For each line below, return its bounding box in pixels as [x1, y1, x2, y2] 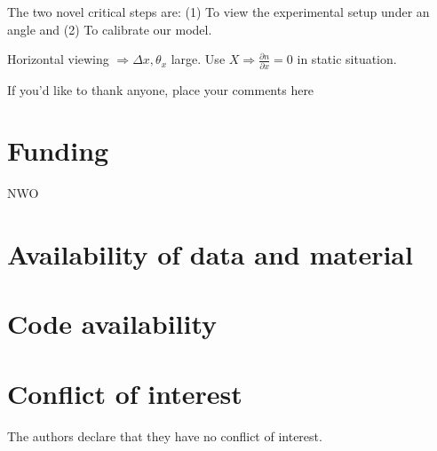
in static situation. [297, 50, 397, 68]
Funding [7, 132, 109, 169]
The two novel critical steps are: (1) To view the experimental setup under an [7, 3, 430, 20]
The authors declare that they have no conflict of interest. [7, 426, 322, 445]
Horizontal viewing [7, 50, 109, 68]
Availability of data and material [7, 236, 413, 272]
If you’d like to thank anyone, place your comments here [7, 80, 314, 99]
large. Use [171, 50, 226, 68]
